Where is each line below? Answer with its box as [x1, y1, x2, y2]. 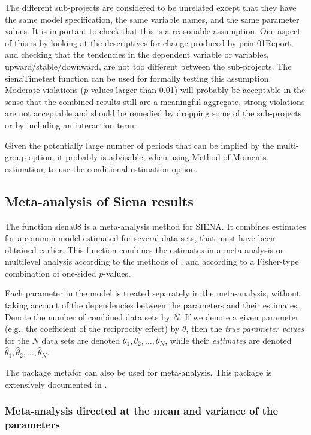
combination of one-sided [5, 266, 96, 279]
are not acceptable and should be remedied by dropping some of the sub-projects [5, 107, 302, 119]
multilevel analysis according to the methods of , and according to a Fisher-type [5, 255, 299, 268]
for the [5, 334, 29, 346]
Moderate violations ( [5, 83, 84, 96]
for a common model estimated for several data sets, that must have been [5, 232, 275, 244]
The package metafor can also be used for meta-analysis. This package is [5, 366, 272, 379]
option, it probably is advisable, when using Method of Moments [28, 151, 267, 163]
